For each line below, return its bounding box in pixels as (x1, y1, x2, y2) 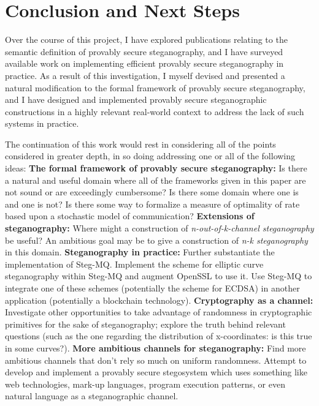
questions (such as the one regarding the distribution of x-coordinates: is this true (5, 329, 312, 342)
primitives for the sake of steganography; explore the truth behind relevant (5, 317, 286, 330)
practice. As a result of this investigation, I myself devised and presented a (5, 69, 285, 81)
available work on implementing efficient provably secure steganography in (5, 57, 284, 70)
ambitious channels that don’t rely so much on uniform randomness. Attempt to (5, 353, 307, 366)
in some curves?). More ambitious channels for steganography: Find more (5, 341, 306, 354)
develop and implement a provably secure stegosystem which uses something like (5, 366, 307, 378)
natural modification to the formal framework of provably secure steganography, (5, 81, 306, 94)
